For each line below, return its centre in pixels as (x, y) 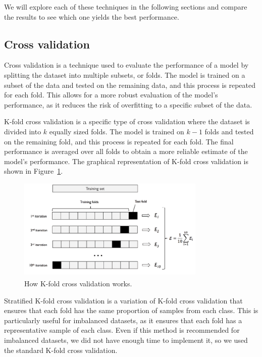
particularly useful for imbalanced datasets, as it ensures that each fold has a (123, 320)
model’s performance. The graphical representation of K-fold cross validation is (126, 161)
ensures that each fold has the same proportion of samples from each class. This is (131, 310)
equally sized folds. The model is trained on (117, 131)
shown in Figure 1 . (34, 171)
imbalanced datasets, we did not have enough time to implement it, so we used (126, 340)
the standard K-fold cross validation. (61, 350)
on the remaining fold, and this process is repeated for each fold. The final (119, 141)
